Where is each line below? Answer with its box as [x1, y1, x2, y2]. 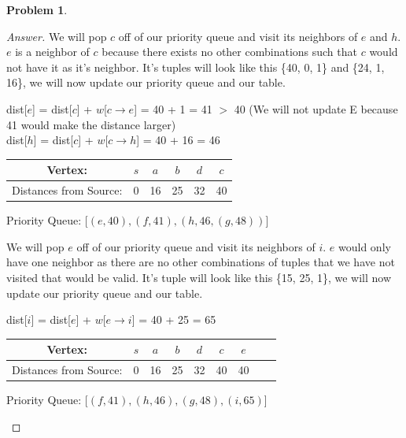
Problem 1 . [6, 2, 68, 17]
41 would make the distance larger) [6, 116, 176, 132]
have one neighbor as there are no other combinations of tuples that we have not [6, 254, 395, 270]
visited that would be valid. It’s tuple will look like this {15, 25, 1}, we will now [6, 269, 392, 285]
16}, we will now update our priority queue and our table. [6, 74, 286, 91]
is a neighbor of [15, 43, 90, 60]
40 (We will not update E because [234, 100, 398, 117]
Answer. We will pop [6, 28, 107, 44]
